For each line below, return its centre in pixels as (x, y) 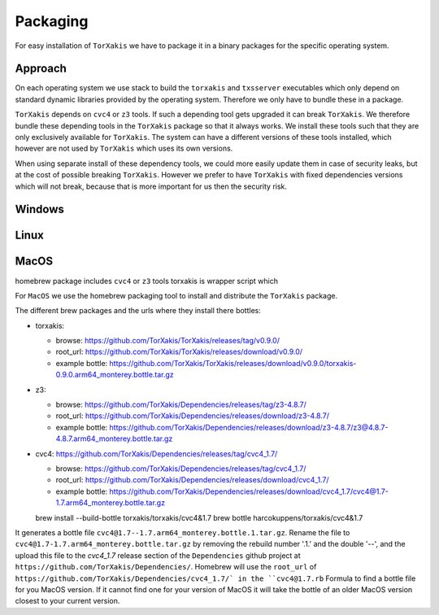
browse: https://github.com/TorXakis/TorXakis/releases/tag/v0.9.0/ (168, 341)
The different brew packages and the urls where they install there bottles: (138, 311)
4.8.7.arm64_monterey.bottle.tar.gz (114, 438)
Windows (39, 209)
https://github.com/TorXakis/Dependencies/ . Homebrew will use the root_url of (166, 567)
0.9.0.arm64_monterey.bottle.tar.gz (115, 375)
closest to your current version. (67, 601)
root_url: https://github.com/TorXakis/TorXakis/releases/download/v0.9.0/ (179, 352)
